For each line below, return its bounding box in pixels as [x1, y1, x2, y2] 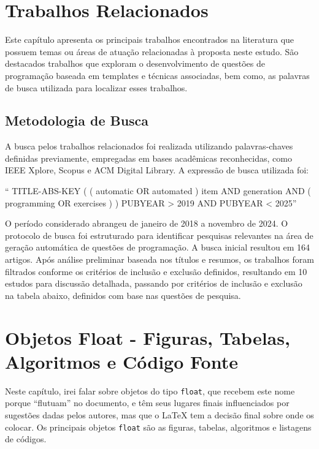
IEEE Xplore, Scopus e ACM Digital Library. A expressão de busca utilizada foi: [5, 164, 309, 176]
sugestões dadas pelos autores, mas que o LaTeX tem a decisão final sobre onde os [5, 408, 314, 421]
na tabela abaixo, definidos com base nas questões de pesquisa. [5, 289, 241, 301]
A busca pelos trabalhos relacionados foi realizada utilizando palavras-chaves [5, 140, 293, 153]
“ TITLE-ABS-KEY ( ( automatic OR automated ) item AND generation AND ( [5, 184, 311, 197]
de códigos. [5, 432, 47, 445]
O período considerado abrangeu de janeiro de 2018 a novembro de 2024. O [5, 217, 288, 230]
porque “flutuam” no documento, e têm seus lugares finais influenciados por [5, 396, 290, 409]
